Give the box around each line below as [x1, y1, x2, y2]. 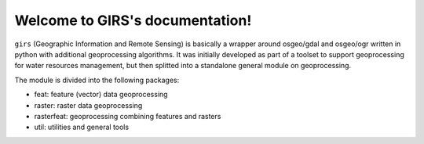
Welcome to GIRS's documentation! [14, 12, 252, 29]
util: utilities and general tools [34, 122, 130, 132]
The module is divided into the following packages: [14, 75, 180, 85]
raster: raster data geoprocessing [34, 100, 143, 110]
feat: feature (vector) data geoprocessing [34, 90, 168, 99]
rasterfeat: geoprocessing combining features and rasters [34, 111, 221, 121]
